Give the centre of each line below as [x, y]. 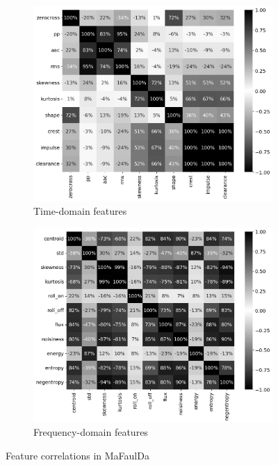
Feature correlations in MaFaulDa [77, 455]
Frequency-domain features [91, 432]
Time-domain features [80, 210]
